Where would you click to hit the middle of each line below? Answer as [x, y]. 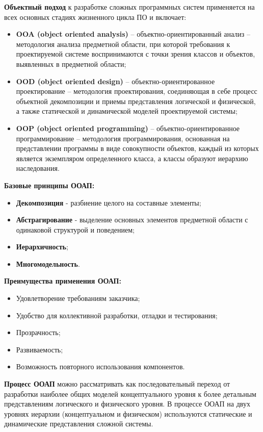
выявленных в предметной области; [71, 63]
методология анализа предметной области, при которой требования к [123, 44]
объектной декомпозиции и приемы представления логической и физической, [136, 101]
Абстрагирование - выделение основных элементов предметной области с [132, 220]
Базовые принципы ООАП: [49, 185]
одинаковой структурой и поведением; [75, 229]
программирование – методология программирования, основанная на [123, 138]
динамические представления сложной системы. [79, 424]
